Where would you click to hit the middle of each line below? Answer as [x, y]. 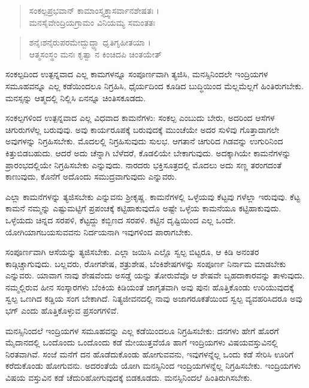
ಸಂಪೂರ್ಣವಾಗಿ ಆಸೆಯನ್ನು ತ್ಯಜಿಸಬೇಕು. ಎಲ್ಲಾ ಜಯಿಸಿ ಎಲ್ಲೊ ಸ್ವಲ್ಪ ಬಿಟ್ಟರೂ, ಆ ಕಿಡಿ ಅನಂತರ [132, 252]
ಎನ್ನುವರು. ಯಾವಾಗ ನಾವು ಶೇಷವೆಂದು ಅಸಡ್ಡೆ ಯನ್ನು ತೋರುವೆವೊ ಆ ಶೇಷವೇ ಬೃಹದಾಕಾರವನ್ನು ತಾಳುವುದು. [155, 275]
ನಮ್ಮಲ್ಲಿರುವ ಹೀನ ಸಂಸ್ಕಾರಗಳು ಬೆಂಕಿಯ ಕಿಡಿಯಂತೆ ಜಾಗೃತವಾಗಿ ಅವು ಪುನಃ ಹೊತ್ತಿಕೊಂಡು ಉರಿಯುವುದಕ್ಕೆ [150, 287]
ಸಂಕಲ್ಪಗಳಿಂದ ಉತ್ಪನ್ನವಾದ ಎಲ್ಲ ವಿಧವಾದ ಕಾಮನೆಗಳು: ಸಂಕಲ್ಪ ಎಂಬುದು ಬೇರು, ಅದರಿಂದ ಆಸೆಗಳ [140, 118]
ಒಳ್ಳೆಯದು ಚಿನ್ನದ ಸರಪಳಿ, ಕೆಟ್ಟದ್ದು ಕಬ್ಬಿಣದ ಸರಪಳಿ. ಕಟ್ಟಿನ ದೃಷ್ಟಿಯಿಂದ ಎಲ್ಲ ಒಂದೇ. [121, 219]
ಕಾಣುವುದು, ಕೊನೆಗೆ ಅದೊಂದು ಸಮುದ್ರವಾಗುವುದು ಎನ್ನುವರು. [91, 176]
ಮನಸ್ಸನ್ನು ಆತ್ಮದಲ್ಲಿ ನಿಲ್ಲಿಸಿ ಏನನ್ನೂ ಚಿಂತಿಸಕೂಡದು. [76, 97]
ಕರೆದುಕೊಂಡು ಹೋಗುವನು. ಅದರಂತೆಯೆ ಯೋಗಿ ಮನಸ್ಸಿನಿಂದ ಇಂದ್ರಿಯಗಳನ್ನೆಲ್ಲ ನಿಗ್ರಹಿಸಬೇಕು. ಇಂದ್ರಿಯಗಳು [153, 366]
